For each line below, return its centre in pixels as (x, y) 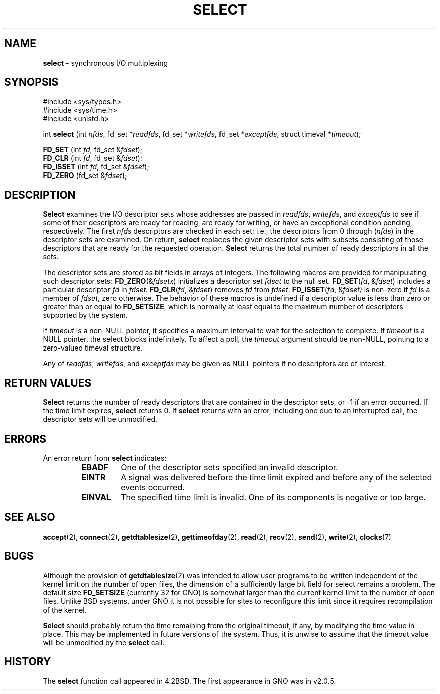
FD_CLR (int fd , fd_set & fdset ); (92, 158)
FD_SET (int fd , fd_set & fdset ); (93, 150)
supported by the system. (85, 315)
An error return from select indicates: (105, 458)
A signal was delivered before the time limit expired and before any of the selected (277, 477)
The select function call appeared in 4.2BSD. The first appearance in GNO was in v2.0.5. (189, 681)
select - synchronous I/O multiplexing (105, 63)
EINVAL (96, 497)
